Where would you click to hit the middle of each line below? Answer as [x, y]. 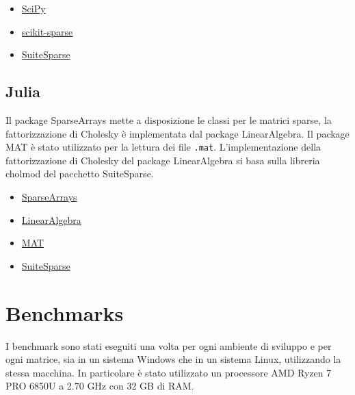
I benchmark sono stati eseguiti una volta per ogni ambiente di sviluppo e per [169, 345]
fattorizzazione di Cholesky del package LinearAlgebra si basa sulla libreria [163, 160]
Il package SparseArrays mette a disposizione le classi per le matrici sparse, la [169, 119]
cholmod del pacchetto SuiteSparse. [80, 174]
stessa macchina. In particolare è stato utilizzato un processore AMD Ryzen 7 [169, 372]
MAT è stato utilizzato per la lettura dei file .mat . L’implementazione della [163, 147]
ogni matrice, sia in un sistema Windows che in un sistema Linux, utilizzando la [173, 359]
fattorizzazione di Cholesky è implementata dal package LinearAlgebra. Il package [177, 133]
